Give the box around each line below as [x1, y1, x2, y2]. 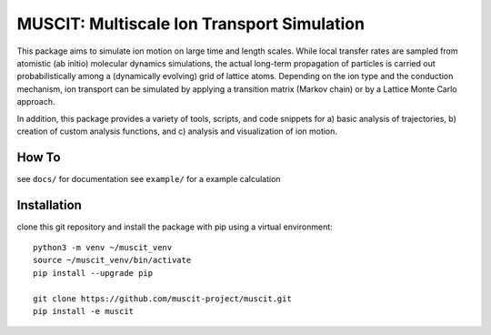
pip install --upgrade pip [33, 268, 154, 278]
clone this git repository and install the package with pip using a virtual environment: [16, 221, 334, 232]
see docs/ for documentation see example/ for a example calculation [16, 173, 281, 184]
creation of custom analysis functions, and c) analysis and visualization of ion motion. [16, 126, 338, 137]
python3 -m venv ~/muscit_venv [33, 242, 173, 253]
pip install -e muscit [33, 306, 135, 317]
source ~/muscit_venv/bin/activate [33, 255, 192, 266]
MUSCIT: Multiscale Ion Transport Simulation [16, 14, 366, 34]
